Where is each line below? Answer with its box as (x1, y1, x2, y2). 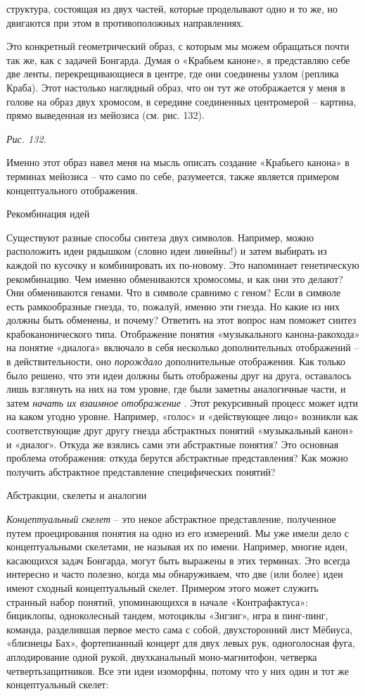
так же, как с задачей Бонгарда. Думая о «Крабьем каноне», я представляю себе (6, 52, 350, 67)
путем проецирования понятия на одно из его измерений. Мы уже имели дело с (6, 525, 350, 540)
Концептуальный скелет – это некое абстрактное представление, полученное (6, 512, 336, 526)
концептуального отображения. (6, 182, 138, 197)
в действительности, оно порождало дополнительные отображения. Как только (6, 354, 346, 369)
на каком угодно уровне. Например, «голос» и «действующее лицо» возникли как (6, 409, 358, 424)
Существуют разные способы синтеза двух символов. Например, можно (6, 229, 314, 244)
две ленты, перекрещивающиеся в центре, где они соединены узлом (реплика (6, 66, 339, 81)
